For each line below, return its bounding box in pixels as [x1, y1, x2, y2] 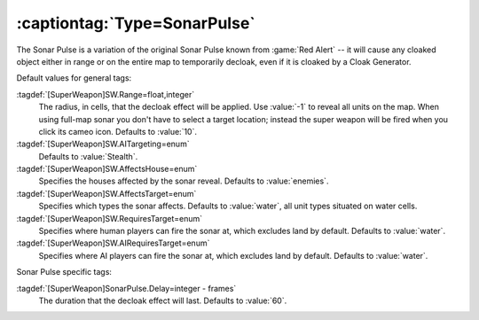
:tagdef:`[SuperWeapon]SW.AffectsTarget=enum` [16, 188, 197, 199]
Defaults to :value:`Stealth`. [38, 151, 138, 161]
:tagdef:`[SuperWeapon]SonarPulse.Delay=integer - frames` [16, 283, 237, 293]
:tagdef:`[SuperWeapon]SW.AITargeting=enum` [16, 138, 190, 150]
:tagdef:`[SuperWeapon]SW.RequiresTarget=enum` [16, 213, 203, 223]
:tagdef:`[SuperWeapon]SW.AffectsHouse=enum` [16, 164, 198, 175]
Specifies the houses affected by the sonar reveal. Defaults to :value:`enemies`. [38, 176, 329, 186]
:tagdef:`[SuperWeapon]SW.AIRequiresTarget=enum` [16, 238, 210, 248]
